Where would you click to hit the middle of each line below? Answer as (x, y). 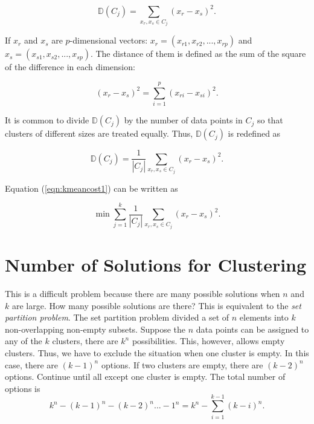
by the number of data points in (183, 120)
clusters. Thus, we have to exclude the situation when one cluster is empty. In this (157, 353)
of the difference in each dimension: (70, 67)
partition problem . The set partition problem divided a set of (117, 317)
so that (270, 120)
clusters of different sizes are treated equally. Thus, (99, 133)
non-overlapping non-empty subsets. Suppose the (95, 329)
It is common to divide (47, 120)
